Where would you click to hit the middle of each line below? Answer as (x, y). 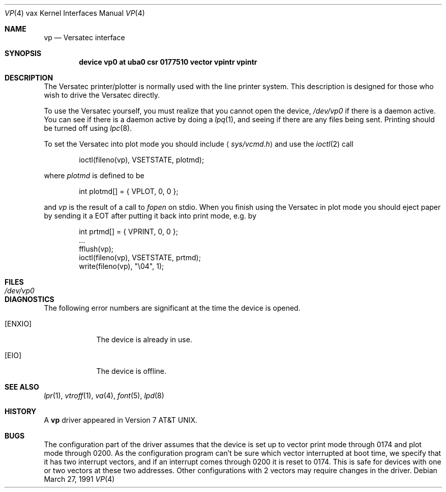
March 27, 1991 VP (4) (79, 479)
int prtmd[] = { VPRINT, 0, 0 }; (128, 231)
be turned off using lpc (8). (88, 128)
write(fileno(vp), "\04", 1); (122, 266)
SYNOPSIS (23, 53)
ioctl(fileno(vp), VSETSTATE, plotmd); (142, 160)
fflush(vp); (96, 249)
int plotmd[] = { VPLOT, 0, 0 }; (129, 191)
